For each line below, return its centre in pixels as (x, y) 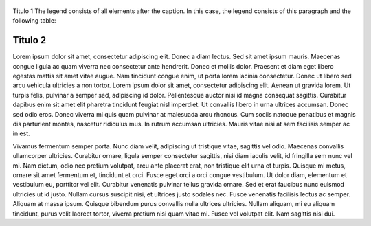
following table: (34, 21)
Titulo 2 (30, 40)
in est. (21, 133)
